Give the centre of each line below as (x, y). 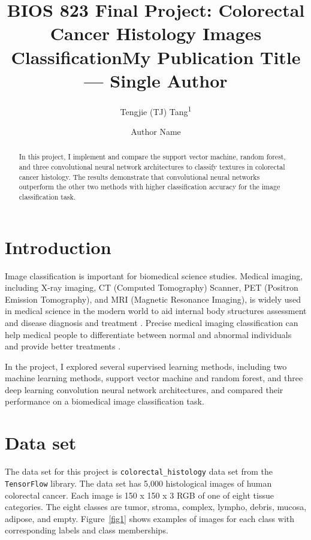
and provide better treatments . (63, 346)
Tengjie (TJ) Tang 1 (156, 110)
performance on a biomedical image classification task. (105, 401)
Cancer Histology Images (156, 33)
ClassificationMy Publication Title (156, 57)
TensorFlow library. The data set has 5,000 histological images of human (138, 483)
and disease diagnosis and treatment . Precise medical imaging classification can (152, 322)
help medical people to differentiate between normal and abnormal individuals (148, 334)
